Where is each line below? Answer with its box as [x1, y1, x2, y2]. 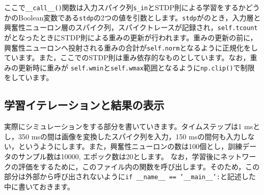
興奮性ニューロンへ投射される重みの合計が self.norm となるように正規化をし [4, 42, 258, 53]
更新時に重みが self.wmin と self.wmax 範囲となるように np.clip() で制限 [18, 62, 255, 72]
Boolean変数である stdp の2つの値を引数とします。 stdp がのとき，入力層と [18, 12, 261, 22]
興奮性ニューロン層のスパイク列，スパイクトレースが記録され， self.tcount [4, 22, 258, 33]
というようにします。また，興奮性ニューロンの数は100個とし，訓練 [18, 141, 243, 152]
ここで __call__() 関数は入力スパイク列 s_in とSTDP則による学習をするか [4, 2, 246, 12]
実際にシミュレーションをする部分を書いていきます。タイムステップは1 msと [4, 121, 260, 132]
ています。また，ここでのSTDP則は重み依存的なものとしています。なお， [4, 52, 250, 63]
